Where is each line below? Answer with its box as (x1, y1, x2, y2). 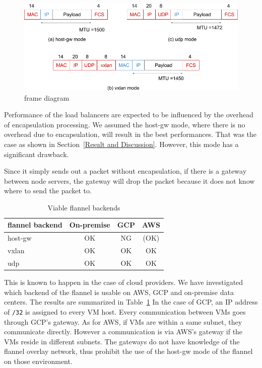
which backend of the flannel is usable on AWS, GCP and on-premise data (4, 286, 234, 297)
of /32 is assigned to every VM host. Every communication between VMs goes (4, 306, 246, 317)
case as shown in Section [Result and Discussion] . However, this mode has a (4, 138, 239, 149)
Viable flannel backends (47, 202, 120, 212)
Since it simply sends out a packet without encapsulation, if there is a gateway (4, 166, 247, 176)
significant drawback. (4, 149, 69, 159)
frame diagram (24, 92, 70, 103)
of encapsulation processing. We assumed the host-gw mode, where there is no (4, 119, 245, 129)
